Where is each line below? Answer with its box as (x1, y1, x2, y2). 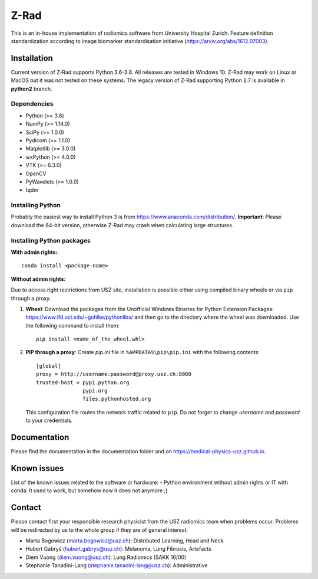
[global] (36, 362, 61, 369)
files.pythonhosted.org (82, 395, 151, 403)
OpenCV (25, 170, 47, 177)
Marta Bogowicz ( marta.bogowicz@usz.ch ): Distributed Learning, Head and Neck (25, 537, 224, 544)
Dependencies (11, 100, 54, 108)
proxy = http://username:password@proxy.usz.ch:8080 (36, 371, 191, 378)
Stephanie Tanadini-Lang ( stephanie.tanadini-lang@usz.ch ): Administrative (25, 562, 208, 569)
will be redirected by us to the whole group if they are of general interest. (11, 526, 188, 534)
